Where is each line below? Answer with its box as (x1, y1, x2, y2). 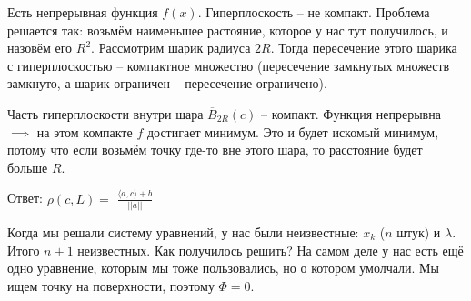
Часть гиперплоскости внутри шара (7, 104, 204, 123)
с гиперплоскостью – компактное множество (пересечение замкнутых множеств (7, 55, 450, 75)
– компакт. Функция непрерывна (260, 104, 441, 123)
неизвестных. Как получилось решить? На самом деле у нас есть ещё (77, 240, 464, 259)
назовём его (7, 38, 73, 57)
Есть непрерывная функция (7, 3, 158, 21)
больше (7, 157, 48, 176)
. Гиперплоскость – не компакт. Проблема (197, 3, 430, 21)
